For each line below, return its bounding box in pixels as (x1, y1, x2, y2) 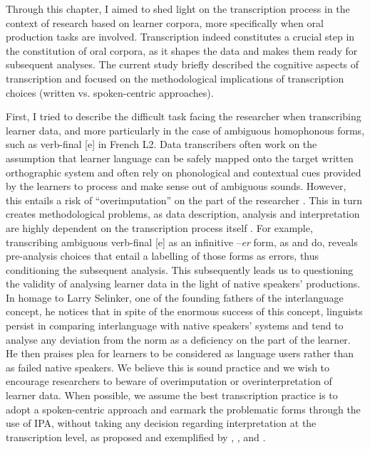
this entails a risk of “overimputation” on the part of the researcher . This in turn (6, 192, 362, 207)
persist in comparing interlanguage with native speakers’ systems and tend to (6, 318, 344, 333)
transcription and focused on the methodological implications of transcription (6, 70, 344, 85)
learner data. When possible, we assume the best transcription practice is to (6, 388, 338, 403)
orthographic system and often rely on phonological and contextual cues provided (6, 164, 361, 179)
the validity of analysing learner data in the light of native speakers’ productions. (6, 276, 361, 291)
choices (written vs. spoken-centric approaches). (6, 85, 214, 100)
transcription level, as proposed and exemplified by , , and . (6, 429, 266, 444)
